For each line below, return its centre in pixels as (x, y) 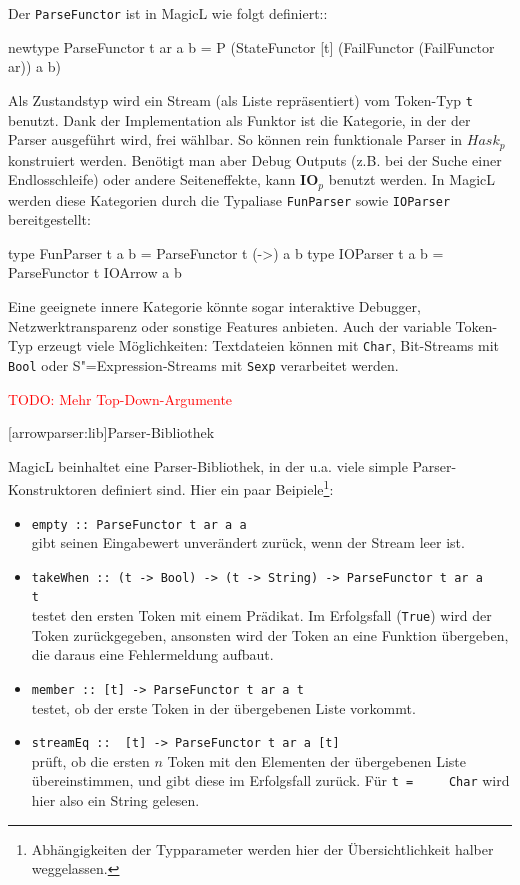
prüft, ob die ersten (90, 760)
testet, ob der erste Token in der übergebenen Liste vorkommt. (223, 707)
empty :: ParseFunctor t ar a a (139, 524)
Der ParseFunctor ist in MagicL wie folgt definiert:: (168, 13)
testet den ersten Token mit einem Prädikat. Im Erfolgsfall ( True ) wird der (261, 615)
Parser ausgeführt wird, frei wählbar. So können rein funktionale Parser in (235, 139)
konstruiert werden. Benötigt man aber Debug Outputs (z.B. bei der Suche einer (255, 159)
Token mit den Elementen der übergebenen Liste (316, 760)
